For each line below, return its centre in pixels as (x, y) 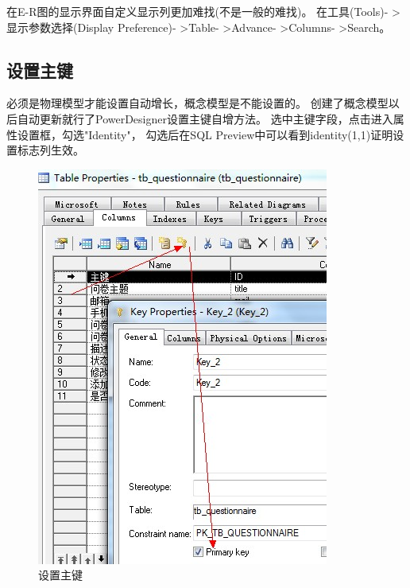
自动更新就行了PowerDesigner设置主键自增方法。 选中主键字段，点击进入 (205, 118)
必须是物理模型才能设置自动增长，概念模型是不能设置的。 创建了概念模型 (197, 103)
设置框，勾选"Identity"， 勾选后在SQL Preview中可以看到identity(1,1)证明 (205, 134)
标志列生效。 (50, 150)
